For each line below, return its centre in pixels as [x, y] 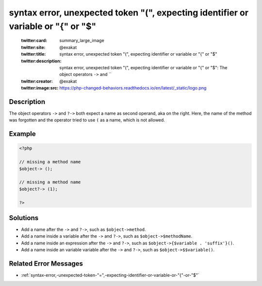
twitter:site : [33, 47]
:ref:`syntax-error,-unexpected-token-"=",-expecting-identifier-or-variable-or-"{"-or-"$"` [110, 275]
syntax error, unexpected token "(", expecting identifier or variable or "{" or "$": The [143, 67]
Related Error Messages [46, 263]
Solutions [24, 218]
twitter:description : [41, 61]
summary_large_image [82, 41]
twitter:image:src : [40, 88]
